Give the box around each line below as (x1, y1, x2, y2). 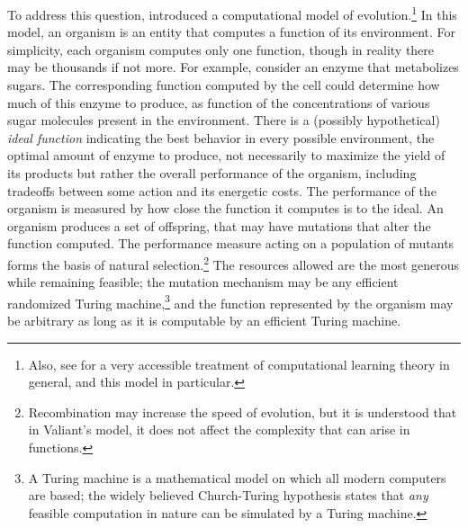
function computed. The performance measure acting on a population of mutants (7, 234, 454, 253)
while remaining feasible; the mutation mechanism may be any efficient (7, 273, 399, 291)
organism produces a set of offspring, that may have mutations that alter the (7, 216, 431, 235)
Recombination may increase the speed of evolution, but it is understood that (28, 402, 457, 421)
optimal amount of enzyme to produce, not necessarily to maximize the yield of (7, 146, 445, 165)
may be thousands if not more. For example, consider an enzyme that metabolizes (7, 58, 459, 76)
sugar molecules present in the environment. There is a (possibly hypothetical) (7, 111, 440, 130)
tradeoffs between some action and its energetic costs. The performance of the (7, 181, 436, 200)
